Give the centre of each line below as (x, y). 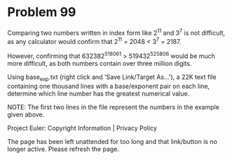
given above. (26, 114)
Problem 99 (42, 12)
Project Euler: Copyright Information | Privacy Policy (82, 128)
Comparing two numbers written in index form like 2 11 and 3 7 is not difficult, (116, 32)
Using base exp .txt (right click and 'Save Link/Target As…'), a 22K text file (112, 78)
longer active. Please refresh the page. (63, 149)
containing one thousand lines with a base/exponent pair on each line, (109, 86)
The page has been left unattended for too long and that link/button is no (112, 141)
